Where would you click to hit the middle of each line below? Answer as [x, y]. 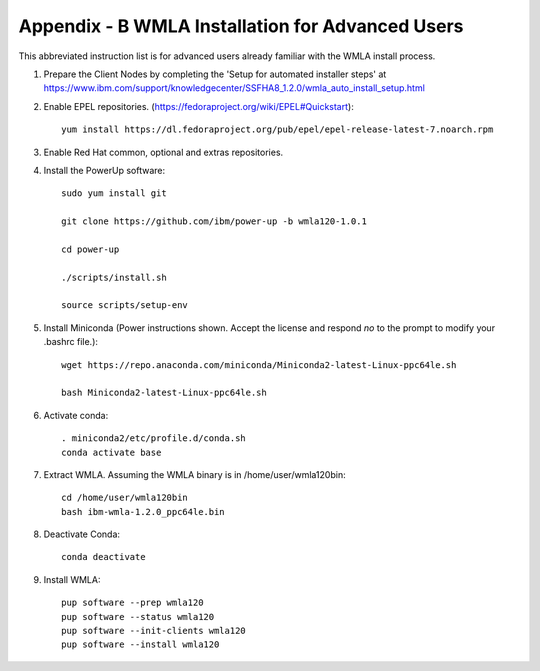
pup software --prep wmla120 [132, 603]
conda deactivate [103, 557]
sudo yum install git [114, 193]
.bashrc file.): [71, 342]
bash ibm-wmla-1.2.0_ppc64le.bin [143, 511]
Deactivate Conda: [81, 534]
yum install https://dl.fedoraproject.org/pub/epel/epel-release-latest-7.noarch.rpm [277, 129]
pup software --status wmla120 [138, 616]
